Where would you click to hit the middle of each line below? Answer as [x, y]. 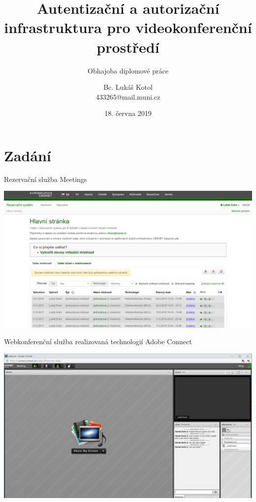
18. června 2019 [128, 113]
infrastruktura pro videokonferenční [128, 27]
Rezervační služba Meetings [46, 179]
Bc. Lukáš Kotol [128, 87]
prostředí [128, 47]
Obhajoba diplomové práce [128, 70]
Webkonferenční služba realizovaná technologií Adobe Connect [98, 341]
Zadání [28, 155]
